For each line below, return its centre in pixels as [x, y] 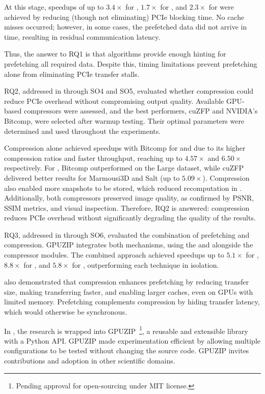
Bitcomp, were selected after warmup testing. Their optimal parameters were [124, 120]
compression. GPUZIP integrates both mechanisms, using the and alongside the [129, 245]
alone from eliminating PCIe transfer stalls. [72, 74]
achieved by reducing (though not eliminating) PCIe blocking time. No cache [124, 17]
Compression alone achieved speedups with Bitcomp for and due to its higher [125, 148]
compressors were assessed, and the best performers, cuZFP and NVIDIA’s [141, 111]
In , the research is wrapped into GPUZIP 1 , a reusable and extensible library [126, 330]
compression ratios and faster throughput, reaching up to [93, 158]
